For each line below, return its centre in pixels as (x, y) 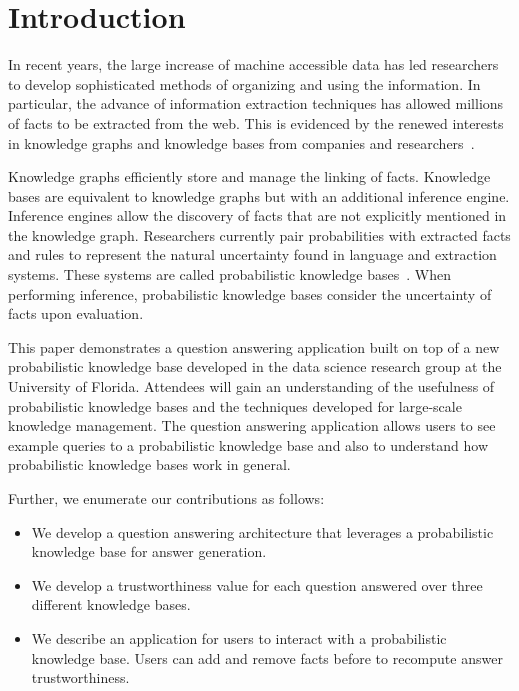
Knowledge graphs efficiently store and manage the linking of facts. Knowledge (249, 176)
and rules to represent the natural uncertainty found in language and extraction (252, 254)
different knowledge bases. (111, 604)
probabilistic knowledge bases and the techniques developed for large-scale (235, 405)
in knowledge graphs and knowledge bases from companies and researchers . (241, 142)
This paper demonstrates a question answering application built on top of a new (254, 346)
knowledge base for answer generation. (149, 551)
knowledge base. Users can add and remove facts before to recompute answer (267, 657)
